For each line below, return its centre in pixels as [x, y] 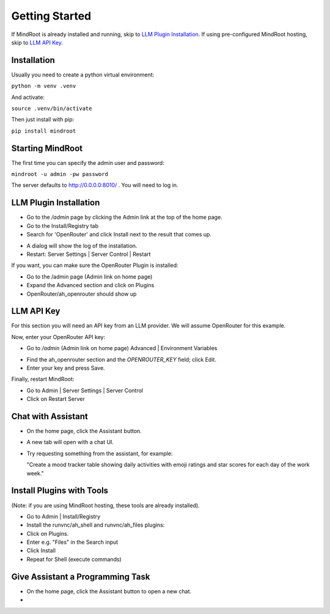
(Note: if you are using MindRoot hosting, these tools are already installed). [105, 505]
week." [35, 473]
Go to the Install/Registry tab [63, 225]
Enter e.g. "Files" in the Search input [72, 542]
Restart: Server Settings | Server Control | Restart [89, 254]
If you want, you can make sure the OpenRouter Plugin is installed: [95, 265]
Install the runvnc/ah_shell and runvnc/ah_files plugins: [96, 525]
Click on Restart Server [56, 399]
